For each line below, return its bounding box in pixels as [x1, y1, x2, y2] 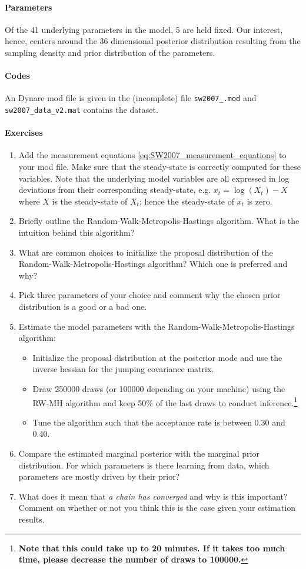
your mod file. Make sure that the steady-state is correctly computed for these [18, 160, 301, 173]
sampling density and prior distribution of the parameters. [5, 46, 215, 58]
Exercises [5, 126, 43, 139]
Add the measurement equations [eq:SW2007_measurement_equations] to [18, 149, 287, 161]
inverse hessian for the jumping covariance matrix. [32, 363, 214, 375]
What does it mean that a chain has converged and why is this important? [18, 490, 288, 502]
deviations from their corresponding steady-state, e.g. [18, 183, 211, 196]
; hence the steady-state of [139, 195, 235, 207]
